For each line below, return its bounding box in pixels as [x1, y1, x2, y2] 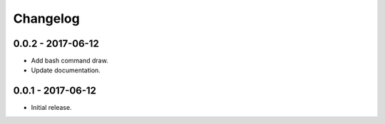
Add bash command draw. [31, 57, 108, 65]
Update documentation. [31, 66, 101, 74]
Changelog [13, 11, 80, 26]
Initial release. [31, 103, 72, 112]
